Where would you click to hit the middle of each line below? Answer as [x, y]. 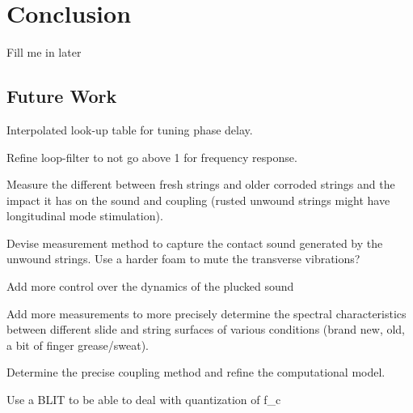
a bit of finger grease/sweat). [78, 345]
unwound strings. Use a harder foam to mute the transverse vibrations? [183, 259]
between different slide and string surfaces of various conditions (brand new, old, [206, 329]
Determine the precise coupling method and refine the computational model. [196, 372]
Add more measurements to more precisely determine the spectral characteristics [206, 313]
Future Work [62, 96]
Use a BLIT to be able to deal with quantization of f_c [144, 400]
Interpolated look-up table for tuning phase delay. [130, 129]
